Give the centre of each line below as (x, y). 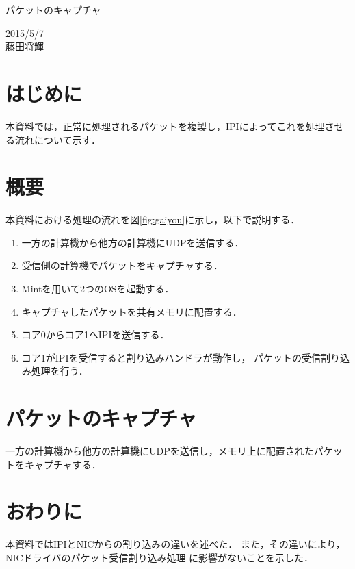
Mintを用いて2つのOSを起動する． (98, 288)
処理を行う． (60, 371)
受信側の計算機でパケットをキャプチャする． (122, 265)
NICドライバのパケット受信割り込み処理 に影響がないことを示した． (160, 557)
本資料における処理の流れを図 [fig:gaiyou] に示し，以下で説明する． (153, 219)
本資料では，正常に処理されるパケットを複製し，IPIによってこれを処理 (165, 126)
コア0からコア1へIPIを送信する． (95, 334)
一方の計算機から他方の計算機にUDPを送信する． (133, 242)
